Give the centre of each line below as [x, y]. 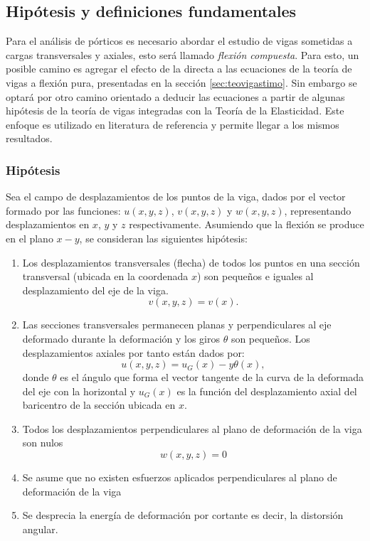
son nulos [43, 443]
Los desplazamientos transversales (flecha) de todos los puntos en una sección [191, 262]
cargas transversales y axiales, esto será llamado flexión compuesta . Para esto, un [183, 54]
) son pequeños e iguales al [255, 276]
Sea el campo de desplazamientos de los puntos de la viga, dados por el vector [176, 197]
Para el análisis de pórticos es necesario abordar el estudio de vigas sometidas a [179, 41]
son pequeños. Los [270, 338]
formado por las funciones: [63, 210]
